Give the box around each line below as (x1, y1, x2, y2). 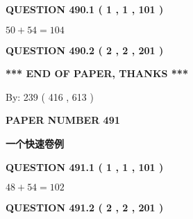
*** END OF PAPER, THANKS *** (6, 66, 188, 81)
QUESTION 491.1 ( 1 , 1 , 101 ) (6, 159, 164, 174)
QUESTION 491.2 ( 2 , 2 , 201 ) (6, 200, 164, 215)
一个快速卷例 (6, 136, 64, 150)
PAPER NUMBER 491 (6, 113, 120, 127)
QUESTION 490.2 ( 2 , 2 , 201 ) (6, 42, 164, 57)
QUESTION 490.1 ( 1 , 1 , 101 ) (6, 2, 164, 16)
